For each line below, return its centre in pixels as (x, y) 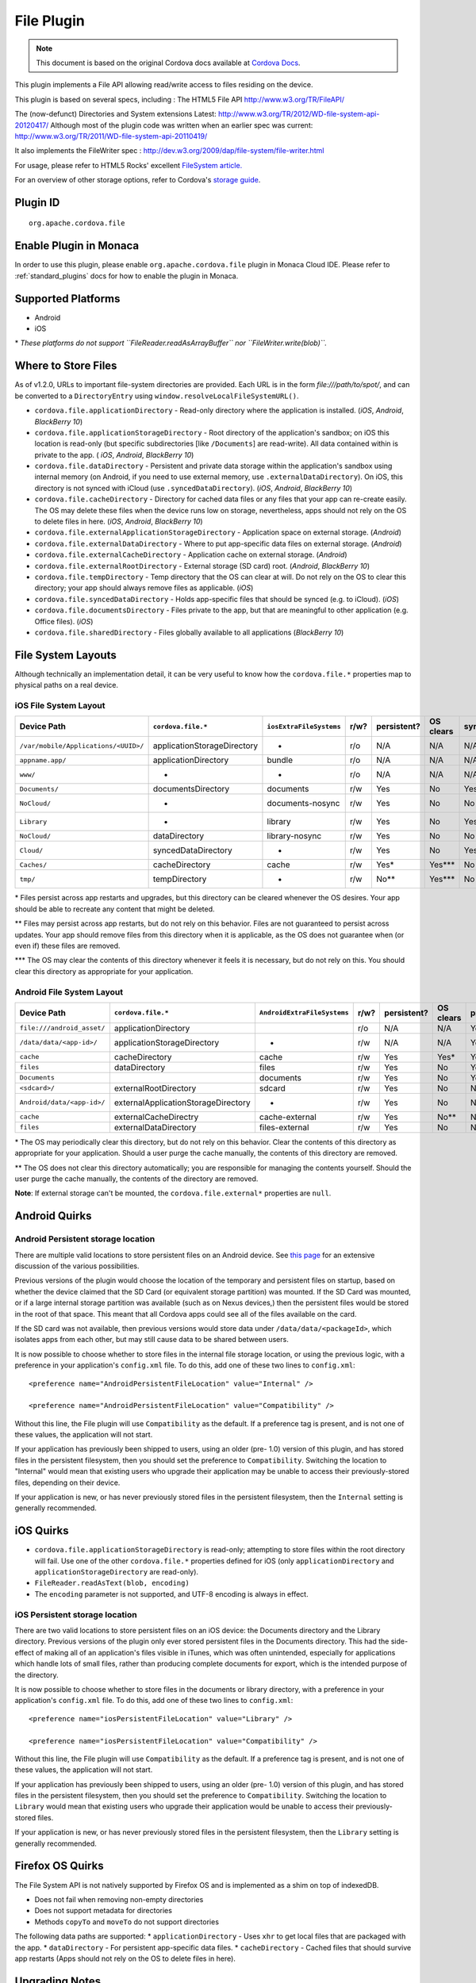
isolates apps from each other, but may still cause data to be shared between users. (152, 1340)
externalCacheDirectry (156, 1117)
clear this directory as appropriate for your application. (104, 971)
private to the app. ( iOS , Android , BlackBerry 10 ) (114, 455)
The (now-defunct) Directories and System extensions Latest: (116, 114)
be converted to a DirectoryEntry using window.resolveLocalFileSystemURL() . (157, 396)
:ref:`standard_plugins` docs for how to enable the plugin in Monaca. (127, 276)
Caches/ (33, 865)
